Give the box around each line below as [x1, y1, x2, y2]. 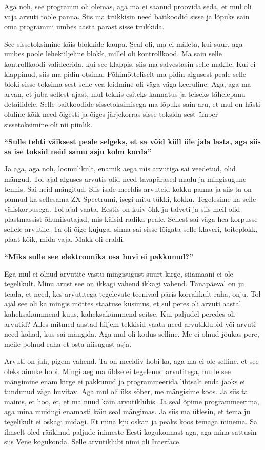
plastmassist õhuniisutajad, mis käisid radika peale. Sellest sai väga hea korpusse [4, 213, 258, 224]
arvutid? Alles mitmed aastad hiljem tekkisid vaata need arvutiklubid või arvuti [4, 318, 256, 329]
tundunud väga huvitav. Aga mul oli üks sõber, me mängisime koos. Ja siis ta [4, 386, 248, 397]
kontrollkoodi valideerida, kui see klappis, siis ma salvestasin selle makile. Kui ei [4, 58, 256, 69]
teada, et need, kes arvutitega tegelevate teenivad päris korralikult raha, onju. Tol [4, 288, 261, 299]
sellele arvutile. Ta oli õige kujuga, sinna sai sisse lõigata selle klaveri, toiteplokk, [4, 223, 258, 234]
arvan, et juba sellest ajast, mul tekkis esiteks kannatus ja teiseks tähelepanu [4, 88, 246, 99]
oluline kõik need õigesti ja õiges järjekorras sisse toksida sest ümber [4, 108, 218, 119]
